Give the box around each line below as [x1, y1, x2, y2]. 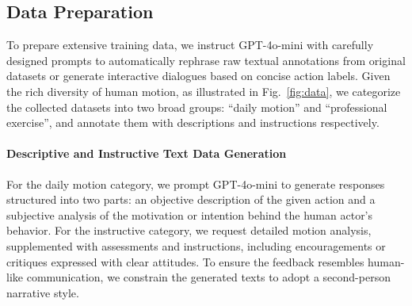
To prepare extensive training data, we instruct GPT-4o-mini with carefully [6, 36, 374, 53]
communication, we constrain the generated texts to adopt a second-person [26, 269, 391, 285]
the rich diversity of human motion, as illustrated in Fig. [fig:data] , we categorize [6, 82, 401, 99]
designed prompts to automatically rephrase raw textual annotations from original [6, 52, 406, 68]
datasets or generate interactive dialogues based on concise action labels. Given [6, 67, 391, 84]
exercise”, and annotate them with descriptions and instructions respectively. [6, 114, 380, 131]
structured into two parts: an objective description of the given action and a [6, 191, 376, 208]
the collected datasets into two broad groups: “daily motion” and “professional [6, 98, 387, 115]
